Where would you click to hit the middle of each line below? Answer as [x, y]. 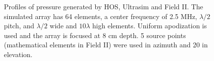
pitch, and [19, 26]
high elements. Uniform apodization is [150, 26]
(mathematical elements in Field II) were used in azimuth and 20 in [106, 45]
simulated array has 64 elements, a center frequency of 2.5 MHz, [101, 16]
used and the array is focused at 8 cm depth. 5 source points [95, 35]
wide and [63, 26]
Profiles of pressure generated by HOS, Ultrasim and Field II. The [104, 6]
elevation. [18, 54]
